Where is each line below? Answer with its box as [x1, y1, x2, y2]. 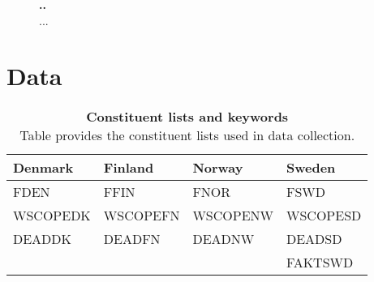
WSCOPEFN [103, 206, 180, 225]
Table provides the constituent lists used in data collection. [19, 126, 355, 145]
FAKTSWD [286, 253, 354, 272]
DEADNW [192, 229, 255, 249]
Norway [192, 158, 243, 177]
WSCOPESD [286, 206, 362, 225]
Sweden [286, 158, 336, 177]
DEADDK [13, 229, 72, 249]
